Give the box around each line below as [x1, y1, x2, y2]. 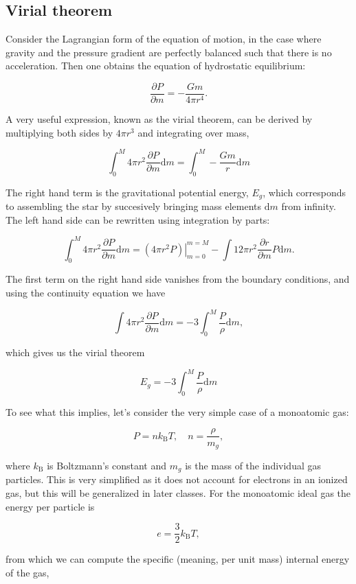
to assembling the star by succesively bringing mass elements [5, 198, 262, 213]
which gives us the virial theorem [5, 344, 145, 359]
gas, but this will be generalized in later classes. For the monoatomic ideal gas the [5, 486, 351, 500]
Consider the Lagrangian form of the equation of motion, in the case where [5, 32, 322, 46]
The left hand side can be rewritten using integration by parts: [5, 212, 270, 226]
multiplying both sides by [5, 125, 113, 139]
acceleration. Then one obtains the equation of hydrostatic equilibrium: [5, 58, 306, 73]
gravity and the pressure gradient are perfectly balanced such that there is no [5, 45, 332, 59]
